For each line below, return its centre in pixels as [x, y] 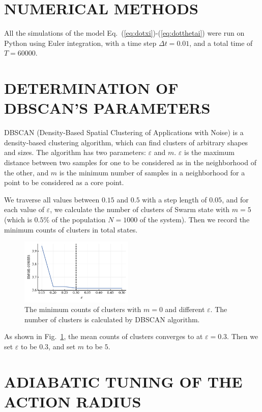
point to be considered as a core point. [64, 182]
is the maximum [209, 152]
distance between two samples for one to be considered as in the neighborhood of [130, 162]
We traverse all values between [52, 199]
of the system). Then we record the [195, 219]
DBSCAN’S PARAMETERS [107, 108]
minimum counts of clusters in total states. [71, 229]
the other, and [26, 172]
